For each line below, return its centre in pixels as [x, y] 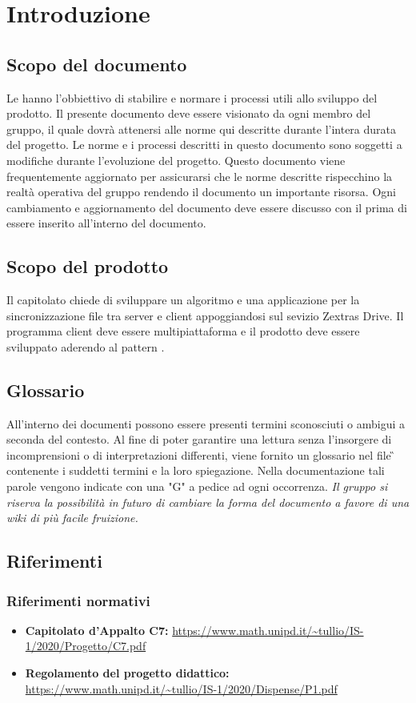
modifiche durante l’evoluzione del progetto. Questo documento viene [176, 160]
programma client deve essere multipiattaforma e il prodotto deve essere [183, 331]
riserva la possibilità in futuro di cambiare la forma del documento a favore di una [208, 502]
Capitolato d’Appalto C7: [97, 630]
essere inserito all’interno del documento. [106, 223]
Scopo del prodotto [88, 266]
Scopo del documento [97, 64]
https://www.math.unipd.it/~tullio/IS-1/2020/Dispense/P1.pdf [181, 688]
